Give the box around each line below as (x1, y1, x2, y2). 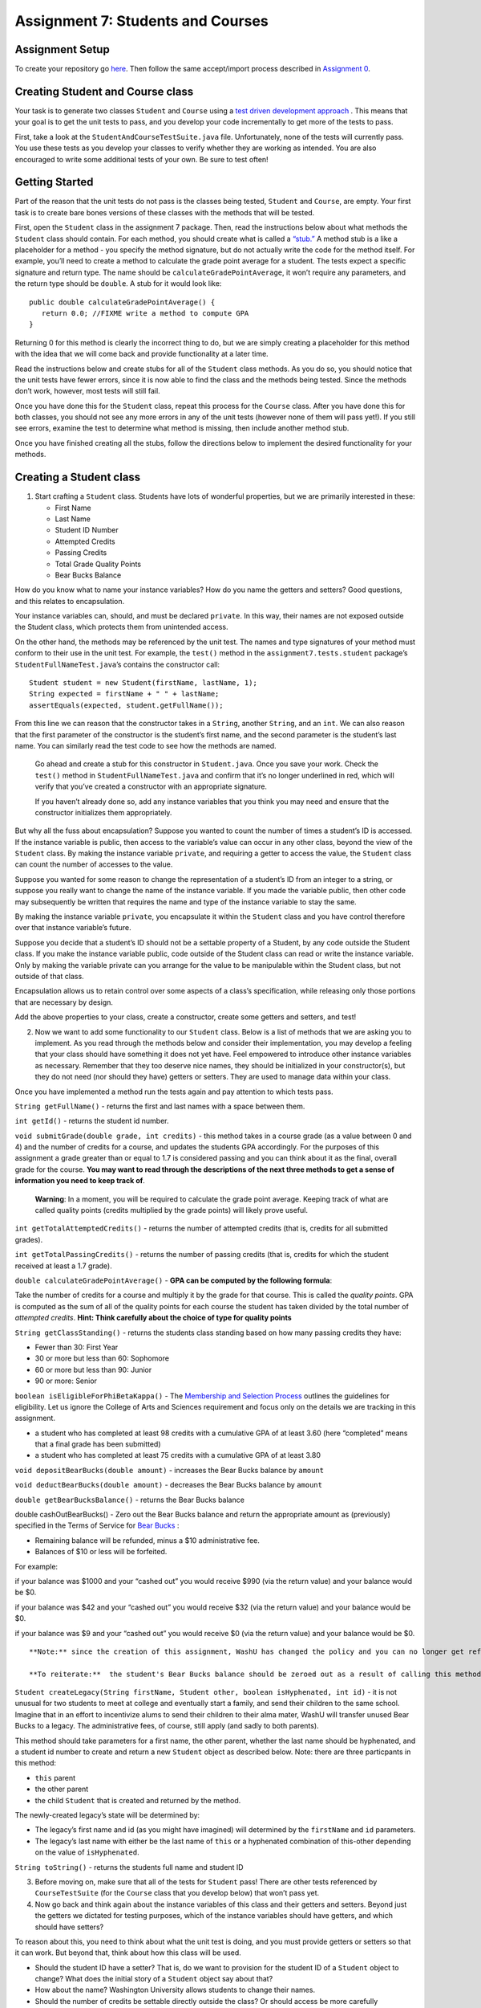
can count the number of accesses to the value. (14, 859, 173, 869)
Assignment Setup (14, 43, 110, 56)
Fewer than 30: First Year (34, 1342, 119, 1352)
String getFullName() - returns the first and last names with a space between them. (14, 1101, 305, 1111)
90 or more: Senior (34, 1376, 98, 1386)
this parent (34, 1773, 76, 1782)
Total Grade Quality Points (55, 559, 142, 569)
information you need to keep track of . (14, 1176, 146, 1186)
